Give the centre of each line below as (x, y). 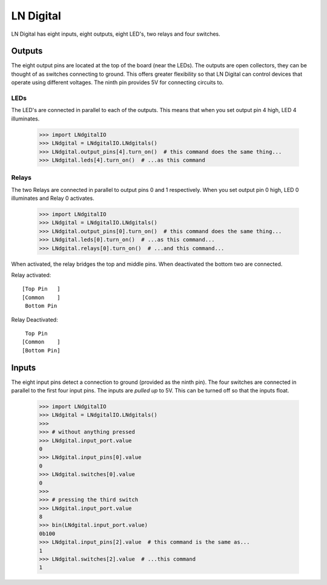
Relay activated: (31, 275)
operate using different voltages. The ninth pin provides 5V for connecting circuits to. (117, 82)
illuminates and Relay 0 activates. (53, 198)
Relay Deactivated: (35, 319)
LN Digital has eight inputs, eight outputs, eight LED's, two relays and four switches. (116, 34)
